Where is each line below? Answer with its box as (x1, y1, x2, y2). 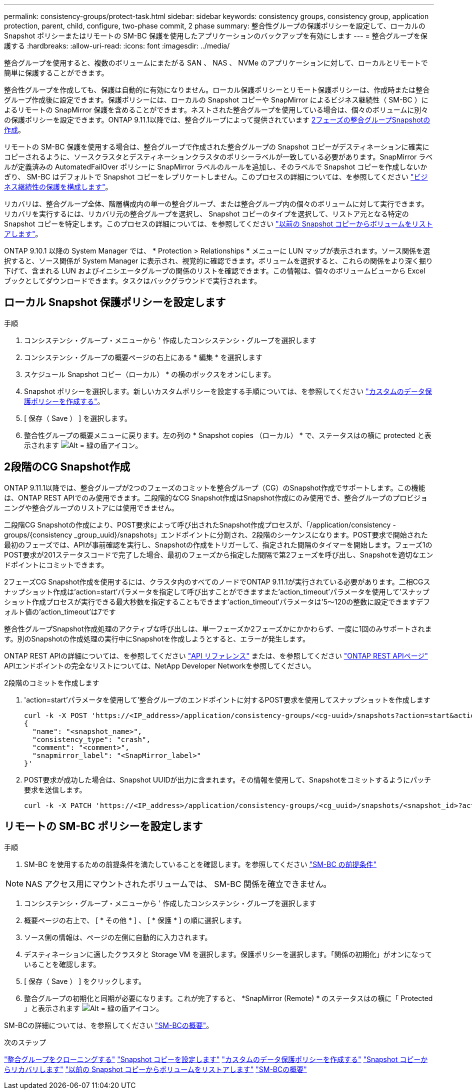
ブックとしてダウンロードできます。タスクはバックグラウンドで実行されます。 (4, 276, 261, 285)
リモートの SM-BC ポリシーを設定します (4, 820, 203, 833)
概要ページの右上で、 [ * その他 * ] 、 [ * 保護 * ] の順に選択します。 (24, 915, 246, 924)
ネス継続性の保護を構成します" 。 (4, 182, 112, 191)
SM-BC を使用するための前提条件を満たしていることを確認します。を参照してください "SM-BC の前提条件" (24, 859, 377, 868)
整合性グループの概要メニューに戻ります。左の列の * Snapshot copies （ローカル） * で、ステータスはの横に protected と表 (24, 430, 431, 439)
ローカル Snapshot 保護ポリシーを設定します (4, 296, 226, 309)
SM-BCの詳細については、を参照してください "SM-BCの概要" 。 (4, 1020, 213, 1029)
